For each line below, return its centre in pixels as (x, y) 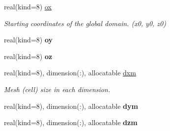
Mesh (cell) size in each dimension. (57, 89)
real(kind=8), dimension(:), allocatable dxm (70, 73)
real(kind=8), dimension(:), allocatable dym (71, 106)
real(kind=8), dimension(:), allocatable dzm (71, 122)
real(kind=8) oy (28, 40)
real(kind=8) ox (28, 6)
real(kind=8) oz (28, 56)
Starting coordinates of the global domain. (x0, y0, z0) (85, 23)
